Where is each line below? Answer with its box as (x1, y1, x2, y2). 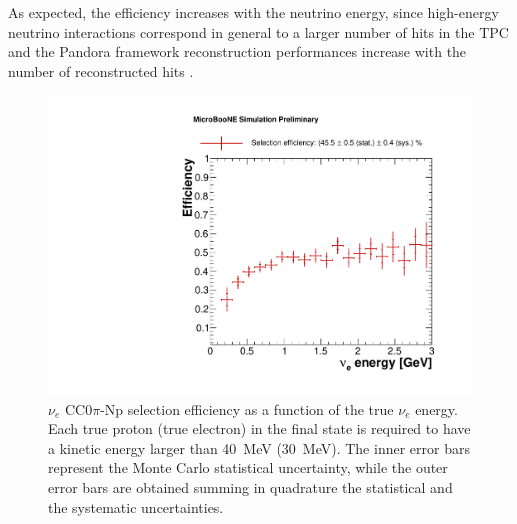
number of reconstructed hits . (8, 60, 194, 81)
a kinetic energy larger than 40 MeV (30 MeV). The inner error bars (48, 437, 470, 458)
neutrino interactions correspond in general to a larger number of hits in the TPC (8, 21, 509, 42)
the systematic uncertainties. (48, 496, 224, 517)
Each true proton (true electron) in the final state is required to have (48, 418, 471, 439)
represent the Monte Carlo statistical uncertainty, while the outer (48, 457, 448, 478)
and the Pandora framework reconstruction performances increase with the (8, 41, 467, 62)
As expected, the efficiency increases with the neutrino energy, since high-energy (8, 2, 499, 22)
